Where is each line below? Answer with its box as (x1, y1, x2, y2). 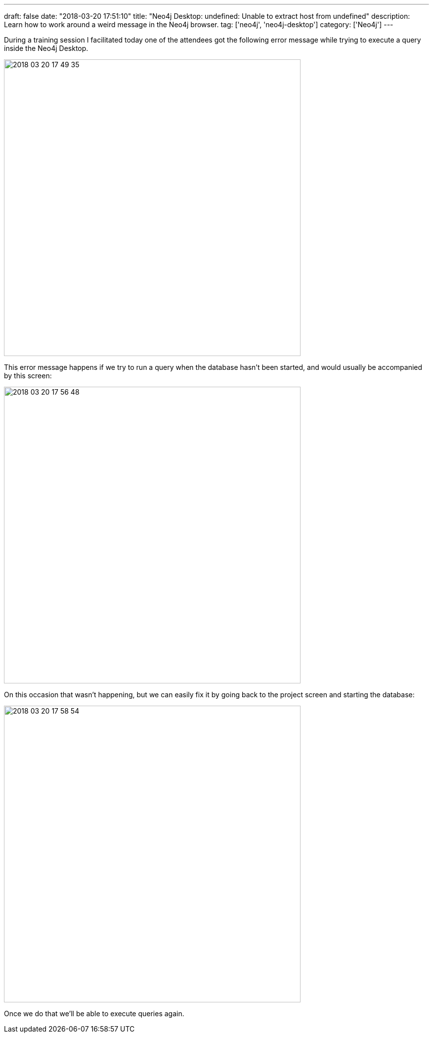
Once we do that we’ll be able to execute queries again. (4, 1009, 184, 1018)
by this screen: (4, 371, 52, 380)
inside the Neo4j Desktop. (4, 44, 88, 52)
